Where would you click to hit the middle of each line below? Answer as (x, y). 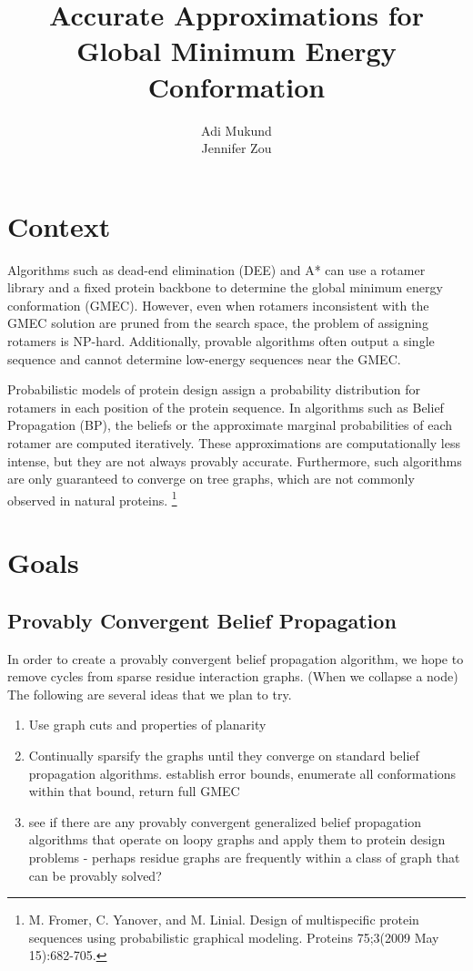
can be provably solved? (95, 875)
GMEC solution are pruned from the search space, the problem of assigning (218, 323)
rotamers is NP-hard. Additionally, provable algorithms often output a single (221, 341)
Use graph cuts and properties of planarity (147, 725)
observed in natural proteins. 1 (92, 498)
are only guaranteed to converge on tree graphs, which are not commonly (211, 479)
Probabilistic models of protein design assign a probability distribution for (214, 389)
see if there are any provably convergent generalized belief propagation (225, 821)
